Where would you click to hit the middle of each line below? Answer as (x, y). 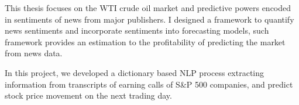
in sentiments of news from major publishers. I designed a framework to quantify (149, 19)
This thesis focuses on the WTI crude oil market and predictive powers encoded (148, 8)
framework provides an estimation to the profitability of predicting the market (145, 41)
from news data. (34, 53)
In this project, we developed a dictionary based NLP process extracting (135, 72)
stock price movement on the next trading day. (88, 95)
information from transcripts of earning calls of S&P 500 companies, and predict (149, 84)
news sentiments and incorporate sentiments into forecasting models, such (137, 30)
